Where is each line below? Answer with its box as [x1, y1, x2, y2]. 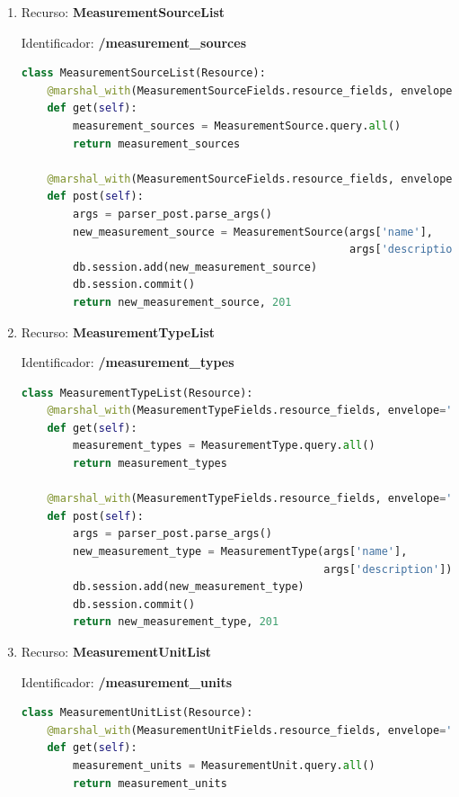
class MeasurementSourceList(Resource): [21, 67, 266, 80]
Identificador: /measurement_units [21, 672, 233, 691]
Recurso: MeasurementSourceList [21, 3, 225, 21]
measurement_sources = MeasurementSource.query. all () [73, 119, 402, 132]
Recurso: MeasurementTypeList [21, 322, 216, 341]
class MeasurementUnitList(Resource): [21, 706, 253, 720]
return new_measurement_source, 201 [73, 295, 292, 309]
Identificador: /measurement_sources [21, 32, 246, 51]
